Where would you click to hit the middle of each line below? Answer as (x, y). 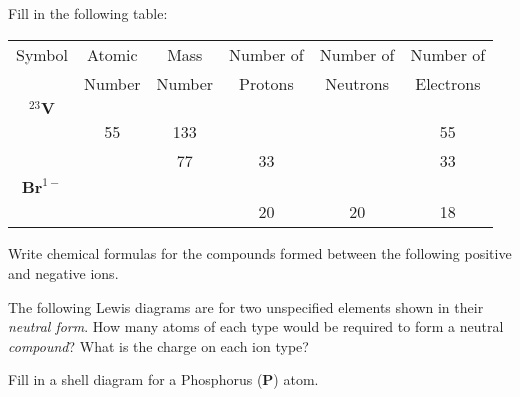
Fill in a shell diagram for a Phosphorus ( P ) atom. (163, 379)
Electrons (448, 83)
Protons (266, 83)
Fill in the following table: (88, 13)
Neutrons (357, 83)
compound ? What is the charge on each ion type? (158, 345)
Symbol (42, 54)
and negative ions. (63, 272)
